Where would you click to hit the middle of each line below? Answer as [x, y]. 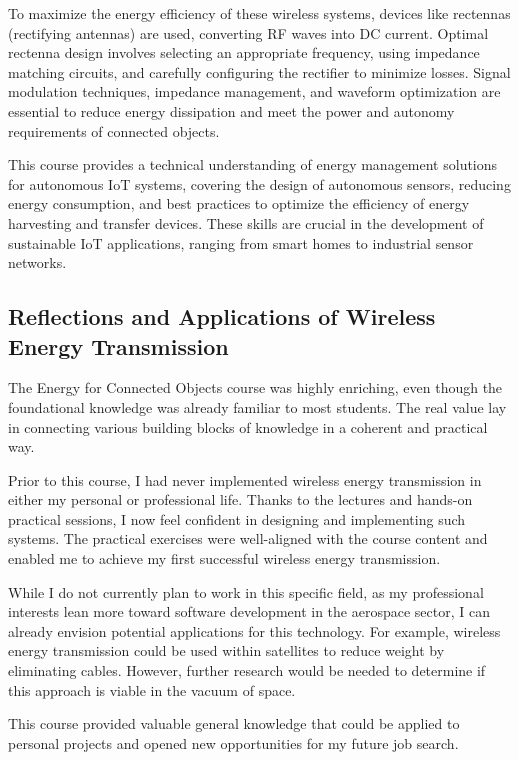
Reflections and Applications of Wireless [222, 316]
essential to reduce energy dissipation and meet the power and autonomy [231, 110]
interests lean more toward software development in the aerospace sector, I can [249, 611]
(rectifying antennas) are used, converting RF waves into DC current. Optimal [248, 32]
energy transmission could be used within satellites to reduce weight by [226, 650]
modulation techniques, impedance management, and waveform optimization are [254, 91]
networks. [37, 262]
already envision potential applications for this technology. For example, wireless [254, 630]
